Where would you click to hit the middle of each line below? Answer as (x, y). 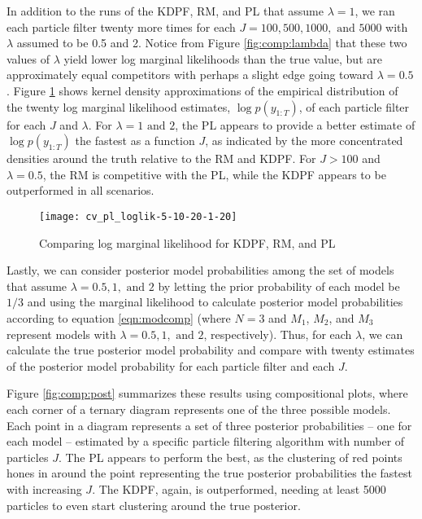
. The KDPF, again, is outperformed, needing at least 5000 (239, 488)
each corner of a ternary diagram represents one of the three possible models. (199, 409)
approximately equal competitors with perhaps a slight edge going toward (190, 75)
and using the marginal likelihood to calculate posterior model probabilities (215, 302)
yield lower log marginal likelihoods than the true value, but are (223, 58)
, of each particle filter (354, 106)
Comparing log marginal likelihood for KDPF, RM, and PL (187, 242)
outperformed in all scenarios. (80, 190)
